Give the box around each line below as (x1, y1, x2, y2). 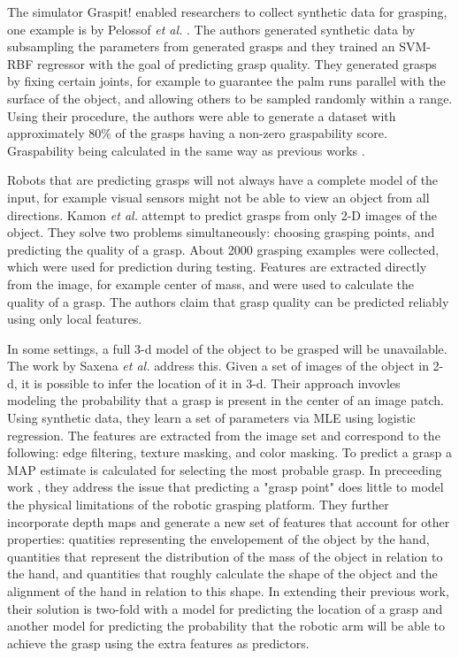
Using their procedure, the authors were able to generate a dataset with (7, 106, 396, 125)
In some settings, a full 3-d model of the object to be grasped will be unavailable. (7, 339, 448, 357)
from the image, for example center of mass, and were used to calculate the (7, 274, 414, 293)
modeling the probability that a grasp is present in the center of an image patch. (7, 391, 444, 409)
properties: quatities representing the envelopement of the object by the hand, (7, 530, 430, 548)
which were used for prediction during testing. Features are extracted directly (7, 257, 427, 276)
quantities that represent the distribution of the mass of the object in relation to (7, 547, 443, 565)
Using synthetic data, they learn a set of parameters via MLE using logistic (7, 409, 416, 427)
